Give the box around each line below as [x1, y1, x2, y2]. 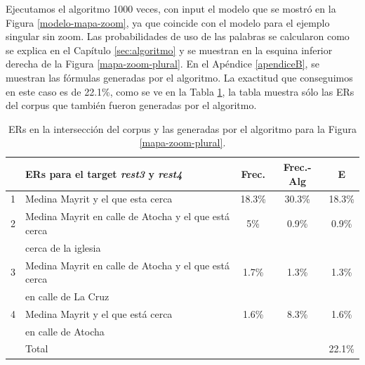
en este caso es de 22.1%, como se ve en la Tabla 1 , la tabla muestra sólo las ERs [6, 84, 354, 98]
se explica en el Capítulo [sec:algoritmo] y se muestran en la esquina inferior [6, 42, 333, 57]
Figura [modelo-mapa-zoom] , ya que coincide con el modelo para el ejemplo [6, 15, 330, 30]
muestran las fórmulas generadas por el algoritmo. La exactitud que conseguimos [6, 70, 353, 84]
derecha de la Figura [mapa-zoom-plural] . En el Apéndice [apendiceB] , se [6, 56, 319, 71]
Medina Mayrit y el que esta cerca [25, 191, 173, 206]
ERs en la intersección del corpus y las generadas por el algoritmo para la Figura [8, 121, 357, 136]
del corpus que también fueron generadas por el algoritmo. [6, 98, 257, 113]
